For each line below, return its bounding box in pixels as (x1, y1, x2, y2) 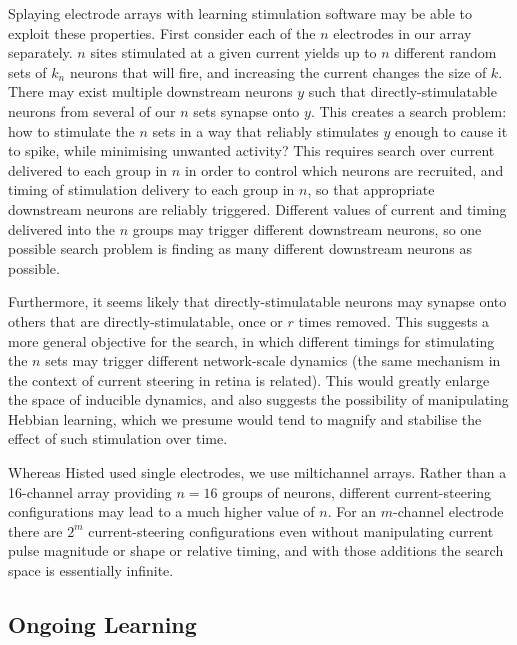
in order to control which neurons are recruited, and (184, 159, 504, 180)
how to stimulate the (8, 120, 135, 141)
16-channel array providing (8, 481, 172, 502)
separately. (8, 42, 73, 63)
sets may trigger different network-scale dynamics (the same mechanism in (45, 350, 501, 371)
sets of (8, 61, 47, 82)
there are (8, 520, 63, 541)
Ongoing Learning (8, 609, 197, 640)
